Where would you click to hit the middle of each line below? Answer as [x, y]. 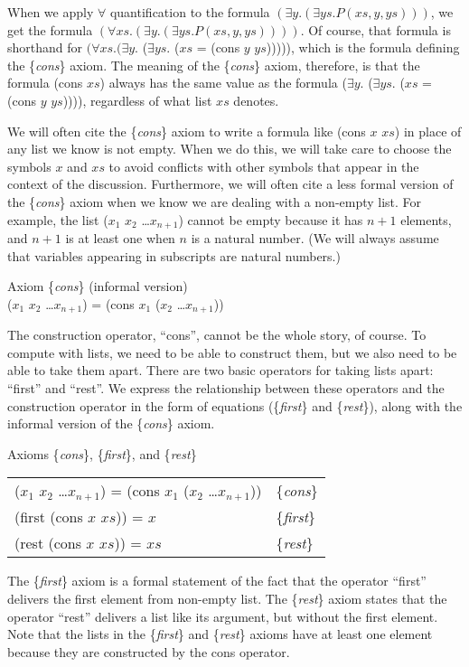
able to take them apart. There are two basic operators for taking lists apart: [220, 370]
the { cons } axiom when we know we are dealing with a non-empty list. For [215, 201]
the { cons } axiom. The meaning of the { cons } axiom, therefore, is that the [214, 65]
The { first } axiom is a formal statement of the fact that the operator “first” [217, 581]
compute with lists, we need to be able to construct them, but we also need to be [232, 352]
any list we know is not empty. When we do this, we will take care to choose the [230, 149]
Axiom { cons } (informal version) [98, 286]
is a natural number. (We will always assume [315, 237]
